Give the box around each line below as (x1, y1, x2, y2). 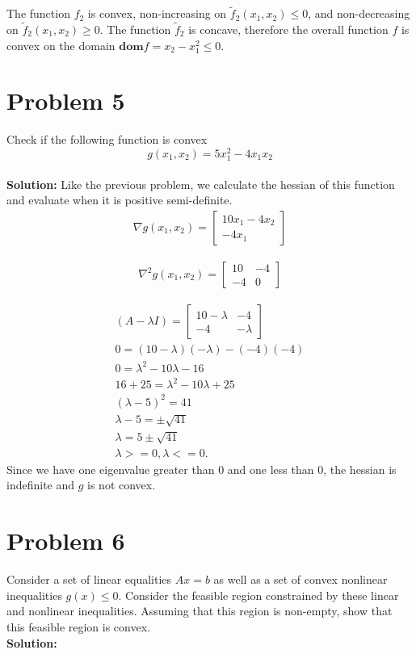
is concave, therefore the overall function (188, 21, 389, 38)
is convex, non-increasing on (87, 5, 227, 22)
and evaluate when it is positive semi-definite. (6, 191, 233, 208)
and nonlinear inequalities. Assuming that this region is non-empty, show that (6, 602, 393, 619)
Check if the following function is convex (6, 131, 208, 148)
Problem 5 (6, 84, 125, 117)
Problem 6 (6, 524, 125, 557)
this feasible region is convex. (6, 618, 150, 635)
